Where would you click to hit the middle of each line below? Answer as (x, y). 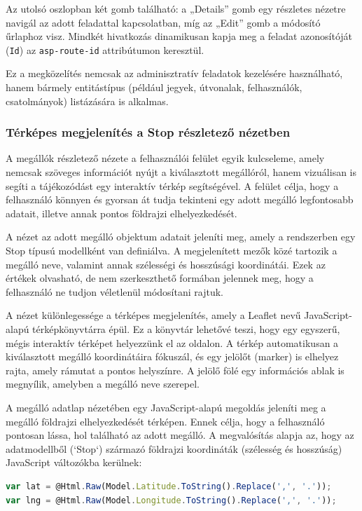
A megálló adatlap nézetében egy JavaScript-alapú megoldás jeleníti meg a (166, 407)
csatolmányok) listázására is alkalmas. (87, 101)
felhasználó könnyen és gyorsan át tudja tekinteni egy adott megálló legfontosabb (180, 199)
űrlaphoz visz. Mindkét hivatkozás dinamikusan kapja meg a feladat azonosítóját (179, 36)
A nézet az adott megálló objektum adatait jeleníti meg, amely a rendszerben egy (181, 237)
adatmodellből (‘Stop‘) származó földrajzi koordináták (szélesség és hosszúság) (174, 448)
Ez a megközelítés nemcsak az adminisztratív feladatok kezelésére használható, (174, 73)
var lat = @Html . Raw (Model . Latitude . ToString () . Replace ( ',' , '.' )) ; (169, 486)
